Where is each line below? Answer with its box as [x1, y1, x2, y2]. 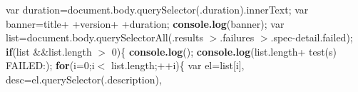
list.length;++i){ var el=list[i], [111, 58, 245, 73]
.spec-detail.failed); [270, 30, 353, 45]
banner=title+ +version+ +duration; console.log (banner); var [6, 16, 285, 31]
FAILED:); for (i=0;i [6, 58, 95, 73]
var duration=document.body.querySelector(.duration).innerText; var [6, 2, 309, 16]
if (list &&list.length [6, 44, 92, 58]
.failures [220, 30, 255, 45]
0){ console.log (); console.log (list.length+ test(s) [111, 44, 337, 58]
